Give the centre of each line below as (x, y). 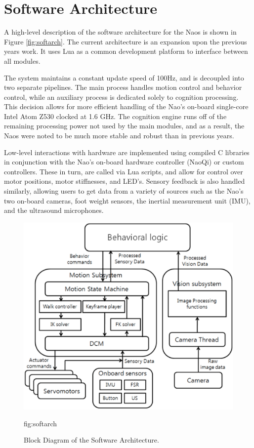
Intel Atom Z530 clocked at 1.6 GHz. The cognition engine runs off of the (115, 116)
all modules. (22, 61)
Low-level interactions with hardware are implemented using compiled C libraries (127, 152)
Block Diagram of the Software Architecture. (91, 440)
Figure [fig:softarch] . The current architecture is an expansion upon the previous (126, 41)
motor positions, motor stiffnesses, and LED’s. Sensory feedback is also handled (125, 181)
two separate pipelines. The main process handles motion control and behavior (123, 87)
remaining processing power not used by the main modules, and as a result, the (124, 126)
